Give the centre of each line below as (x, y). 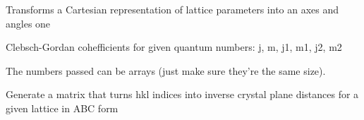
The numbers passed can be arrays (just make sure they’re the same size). (166, 70)
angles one (28, 23)
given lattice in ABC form (62, 108)
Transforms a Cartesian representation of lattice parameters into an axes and (172, 9)
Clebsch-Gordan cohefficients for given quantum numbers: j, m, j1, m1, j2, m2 (174, 47)
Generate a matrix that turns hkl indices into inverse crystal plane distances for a (182, 94)
